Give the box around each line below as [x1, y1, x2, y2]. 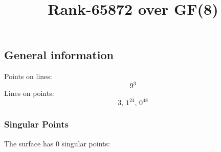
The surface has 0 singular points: [4, 138, 110, 148]
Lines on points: [4, 88, 54, 98]
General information [4, 47, 114, 63]
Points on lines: [4, 71, 52, 82]
